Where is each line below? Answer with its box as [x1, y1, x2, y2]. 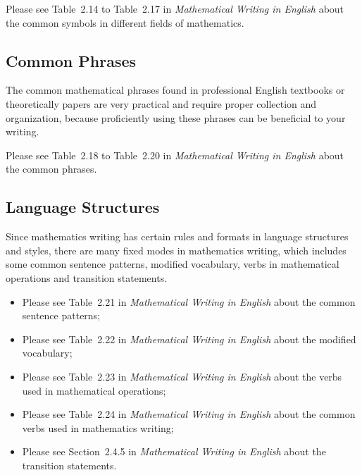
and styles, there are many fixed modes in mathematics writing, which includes [6, 242, 347, 257]
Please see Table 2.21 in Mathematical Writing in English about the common [22, 294, 356, 309]
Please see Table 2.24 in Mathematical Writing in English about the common [22, 407, 356, 421]
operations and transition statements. [6, 270, 168, 285]
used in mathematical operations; [22, 383, 166, 397]
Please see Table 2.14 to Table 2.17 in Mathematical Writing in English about [6, 1, 344, 16]
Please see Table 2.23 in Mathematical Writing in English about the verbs [22, 369, 342, 383]
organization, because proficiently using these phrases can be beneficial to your [6, 110, 346, 125]
